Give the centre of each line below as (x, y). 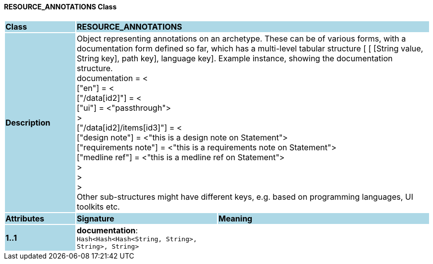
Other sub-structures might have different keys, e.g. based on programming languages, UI (245, 197)
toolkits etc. (98, 206)
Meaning (235, 218)
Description (28, 122)
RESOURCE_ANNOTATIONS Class (60, 7)
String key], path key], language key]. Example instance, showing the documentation (235, 58)
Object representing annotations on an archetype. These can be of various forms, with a (241, 38)
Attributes (25, 218)
